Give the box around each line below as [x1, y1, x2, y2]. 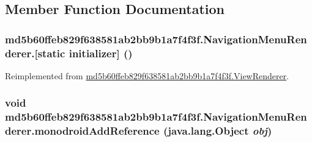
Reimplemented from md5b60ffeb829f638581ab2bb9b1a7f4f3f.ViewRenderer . [5, 69, 289, 82]
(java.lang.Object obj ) [163, 123, 272, 138]
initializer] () [69, 45, 133, 60]
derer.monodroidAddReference [5, 123, 160, 138]
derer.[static [5, 45, 65, 60]
